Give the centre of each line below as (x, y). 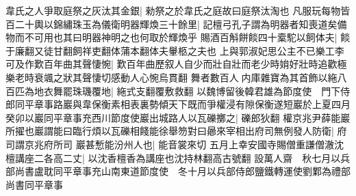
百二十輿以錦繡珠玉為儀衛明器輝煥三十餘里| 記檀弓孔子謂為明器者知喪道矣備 (176, 24)
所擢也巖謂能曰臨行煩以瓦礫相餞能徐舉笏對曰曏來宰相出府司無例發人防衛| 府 (176, 131)
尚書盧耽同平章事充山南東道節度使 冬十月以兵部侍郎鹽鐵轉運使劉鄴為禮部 (182, 171)
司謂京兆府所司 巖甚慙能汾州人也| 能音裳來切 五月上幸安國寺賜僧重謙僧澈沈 (175, 144)
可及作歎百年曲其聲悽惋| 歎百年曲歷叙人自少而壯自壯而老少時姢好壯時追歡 (171, 64)
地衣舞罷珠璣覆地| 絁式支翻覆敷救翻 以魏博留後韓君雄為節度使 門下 (187, 90)
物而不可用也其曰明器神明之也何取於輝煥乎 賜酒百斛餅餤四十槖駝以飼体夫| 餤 (178, 37)
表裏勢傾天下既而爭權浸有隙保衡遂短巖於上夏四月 (240, 104)
